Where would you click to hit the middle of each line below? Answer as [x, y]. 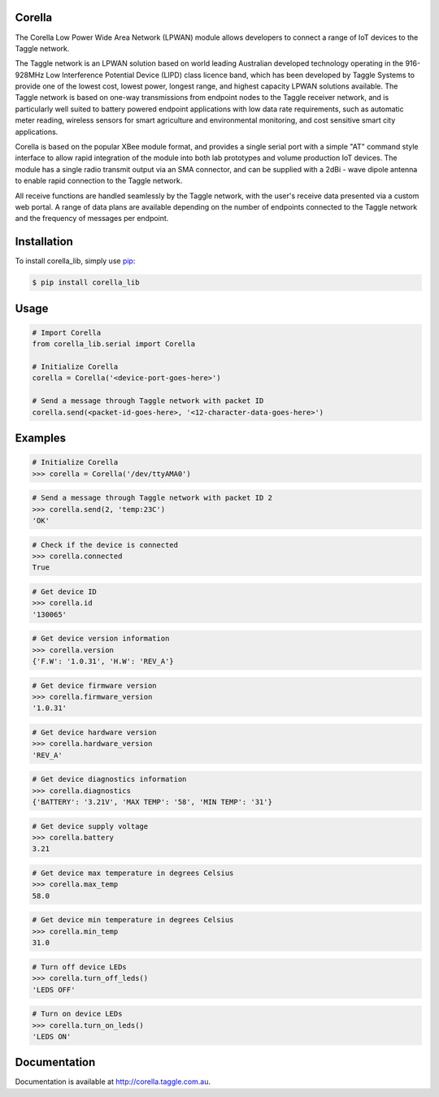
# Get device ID [65, 592]
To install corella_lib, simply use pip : [75, 261]
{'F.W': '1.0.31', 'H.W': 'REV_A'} [103, 661]
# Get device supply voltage [90, 826]
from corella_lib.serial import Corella [113, 344]
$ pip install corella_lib [86, 283]
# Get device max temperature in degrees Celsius [133, 873]
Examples [41, 438]
